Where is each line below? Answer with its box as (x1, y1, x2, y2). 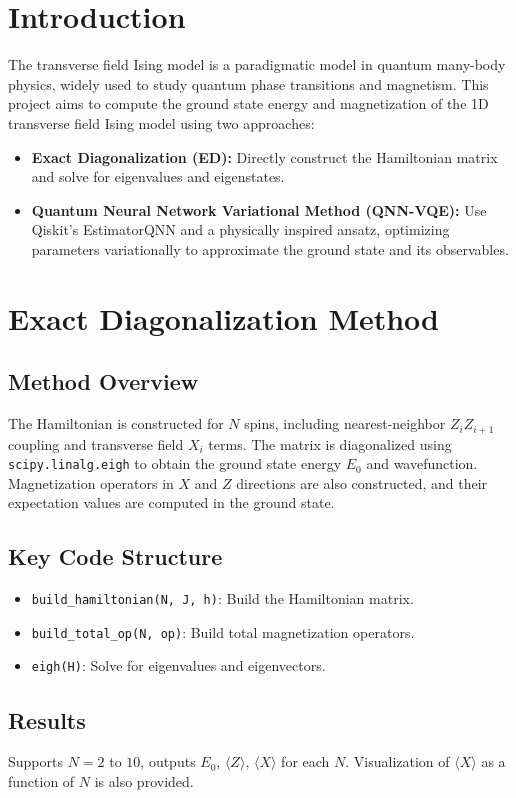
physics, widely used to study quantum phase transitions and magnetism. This (8, 73, 489, 94)
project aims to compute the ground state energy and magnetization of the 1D (8, 93, 489, 114)
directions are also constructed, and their (236, 472, 488, 493)
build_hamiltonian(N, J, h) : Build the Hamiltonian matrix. (31, 588, 414, 609)
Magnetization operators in (8, 472, 174, 493)
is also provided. (94, 770, 194, 791)
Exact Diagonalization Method (8, 297, 440, 338)
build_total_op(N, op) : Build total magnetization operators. (31, 621, 415, 642)
